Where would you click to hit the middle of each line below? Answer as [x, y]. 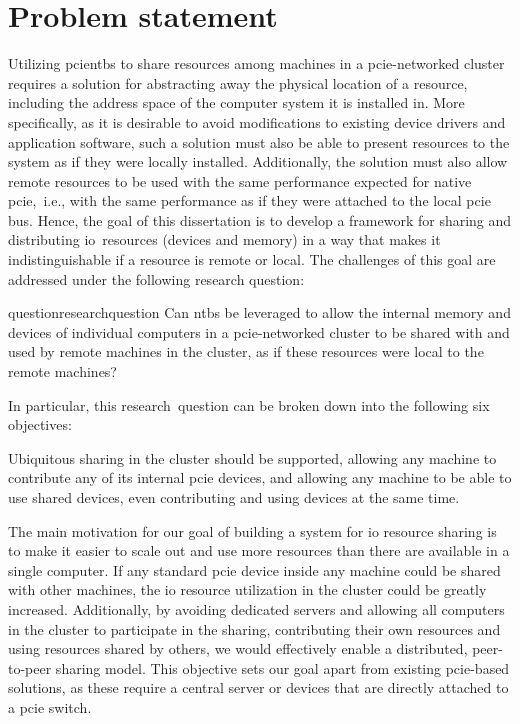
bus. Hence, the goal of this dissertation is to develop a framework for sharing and [260, 219]
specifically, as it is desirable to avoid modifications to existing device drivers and [257, 121]
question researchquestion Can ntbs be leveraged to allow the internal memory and [259, 312]
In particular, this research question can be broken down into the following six [249, 404]
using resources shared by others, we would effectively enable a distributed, [238, 648]
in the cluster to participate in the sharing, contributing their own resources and [254, 628]
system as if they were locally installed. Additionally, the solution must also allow [258, 161]
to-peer [30, 667]
